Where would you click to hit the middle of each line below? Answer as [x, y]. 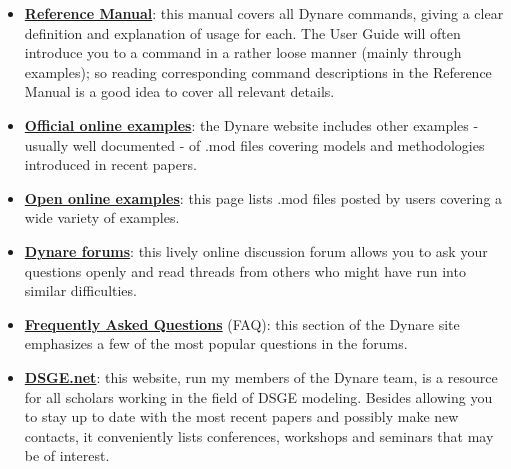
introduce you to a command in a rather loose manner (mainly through [243, 52]
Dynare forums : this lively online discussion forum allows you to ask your [256, 250]
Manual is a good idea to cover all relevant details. [179, 91]
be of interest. [67, 455]
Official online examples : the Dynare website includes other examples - [251, 124]
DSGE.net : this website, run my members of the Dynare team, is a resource [261, 376]
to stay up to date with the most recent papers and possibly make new [241, 416]
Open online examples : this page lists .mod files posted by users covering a [263, 197]
